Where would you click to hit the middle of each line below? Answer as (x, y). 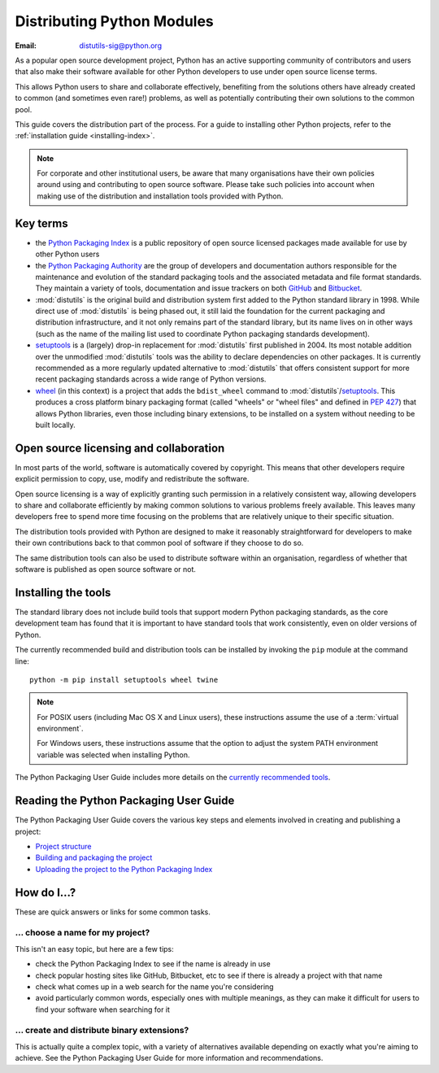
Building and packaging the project (94, 857)
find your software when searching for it (103, 1010)
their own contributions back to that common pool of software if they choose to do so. (159, 543)
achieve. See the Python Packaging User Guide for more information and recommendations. (169, 1058)
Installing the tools (63, 593)
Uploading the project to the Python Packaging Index (124, 869)
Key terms (41, 223)
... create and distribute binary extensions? (102, 1031)
